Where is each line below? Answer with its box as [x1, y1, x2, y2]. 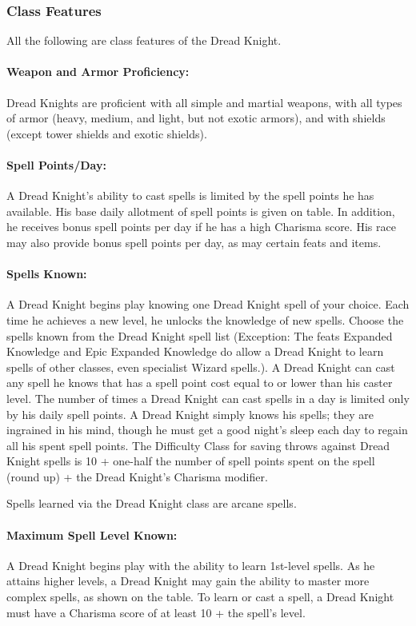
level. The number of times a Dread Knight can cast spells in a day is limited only [6, 389, 410, 406]
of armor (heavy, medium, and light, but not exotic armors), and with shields [6, 110, 386, 126]
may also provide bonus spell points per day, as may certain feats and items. [6, 233, 382, 250]
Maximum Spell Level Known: [6, 526, 178, 543]
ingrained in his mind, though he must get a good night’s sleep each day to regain [6, 421, 408, 438]
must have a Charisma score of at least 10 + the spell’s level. [6, 604, 306, 620]
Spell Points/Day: [6, 156, 106, 173]
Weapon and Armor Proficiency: [6, 63, 190, 80]
